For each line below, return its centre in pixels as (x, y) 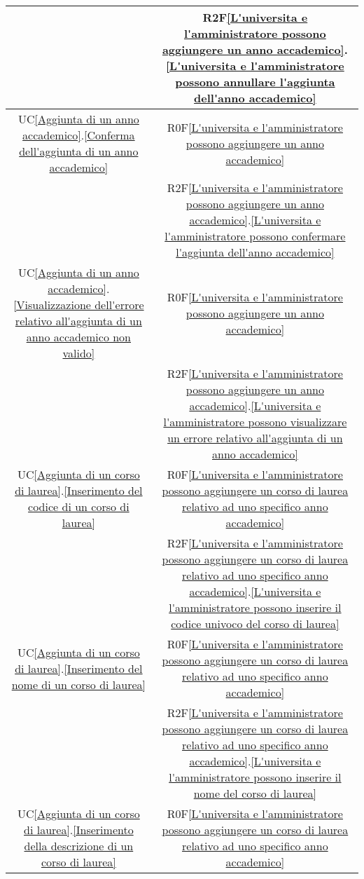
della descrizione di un (79, 846)
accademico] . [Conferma (79, 135)
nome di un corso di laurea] (78, 684)
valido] (79, 353)
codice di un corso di (79, 506)
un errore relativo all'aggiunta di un (255, 438)
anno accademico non (79, 337)
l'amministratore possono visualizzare (255, 422)
